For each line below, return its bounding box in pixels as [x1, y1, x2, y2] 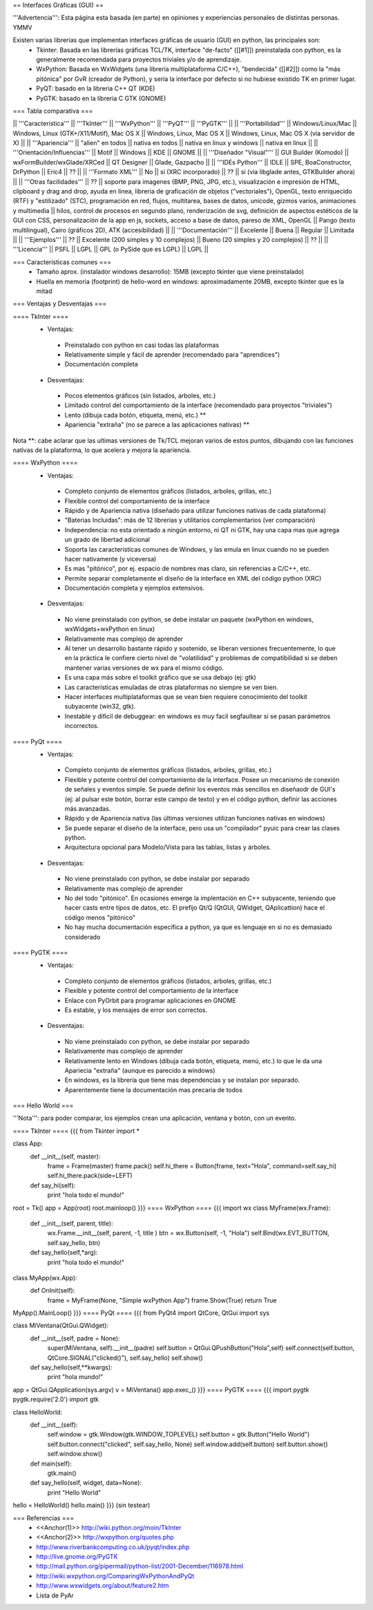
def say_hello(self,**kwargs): [30, 1363, 113, 1372]
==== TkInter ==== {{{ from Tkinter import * [12, 1127, 140, 1135]
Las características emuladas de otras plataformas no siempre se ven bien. [64, 683, 278, 691]
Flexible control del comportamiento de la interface [64, 496, 210, 505]
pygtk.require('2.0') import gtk [12, 1395, 99, 1403]
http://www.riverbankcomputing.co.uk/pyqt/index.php [36, 1542, 190, 1551]
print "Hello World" [47, 1488, 102, 1497]
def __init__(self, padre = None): [30, 1334, 120, 1342]
